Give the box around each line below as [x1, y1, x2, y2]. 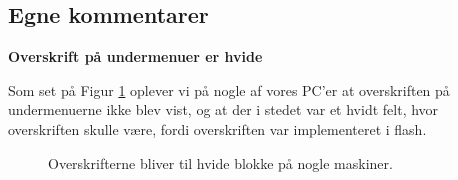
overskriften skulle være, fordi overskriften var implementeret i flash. [8, 118, 427, 139]
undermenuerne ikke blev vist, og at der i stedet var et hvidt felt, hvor [8, 99, 439, 120]
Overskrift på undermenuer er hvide [8, 46, 263, 67]
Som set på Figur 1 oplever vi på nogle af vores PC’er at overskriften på [8, 79, 450, 100]
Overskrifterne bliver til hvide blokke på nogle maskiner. [48, 152, 393, 173]
